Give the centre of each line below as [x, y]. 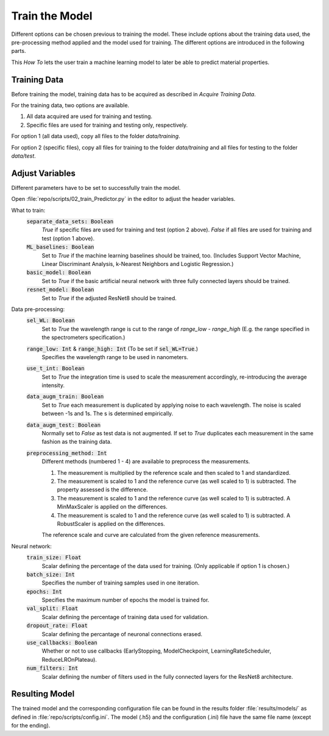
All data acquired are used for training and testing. [89, 116]
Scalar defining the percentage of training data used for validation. [125, 617]
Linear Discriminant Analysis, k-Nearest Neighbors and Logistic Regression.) [138, 264]
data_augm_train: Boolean [65, 397]
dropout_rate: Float [57, 626]
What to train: [28, 210]
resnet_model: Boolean [60, 290]
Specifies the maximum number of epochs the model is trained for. [126, 600]
